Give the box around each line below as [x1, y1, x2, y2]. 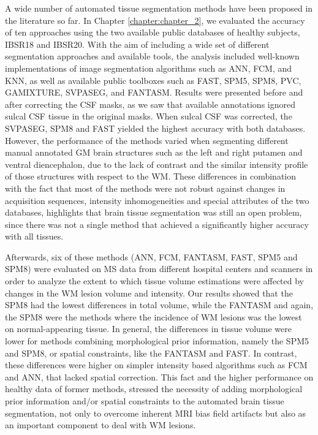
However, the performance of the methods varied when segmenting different [5, 134, 289, 146]
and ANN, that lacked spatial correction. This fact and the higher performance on [5, 370, 314, 383]
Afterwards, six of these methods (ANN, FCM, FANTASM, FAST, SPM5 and [5, 250, 298, 263]
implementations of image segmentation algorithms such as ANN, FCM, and [5, 61, 292, 74]
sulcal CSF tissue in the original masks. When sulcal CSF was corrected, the [5, 110, 292, 123]
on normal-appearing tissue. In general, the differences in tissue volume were [5, 322, 292, 335]
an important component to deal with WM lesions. [5, 418, 196, 431]
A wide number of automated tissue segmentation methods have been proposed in [5, 2, 313, 14]
